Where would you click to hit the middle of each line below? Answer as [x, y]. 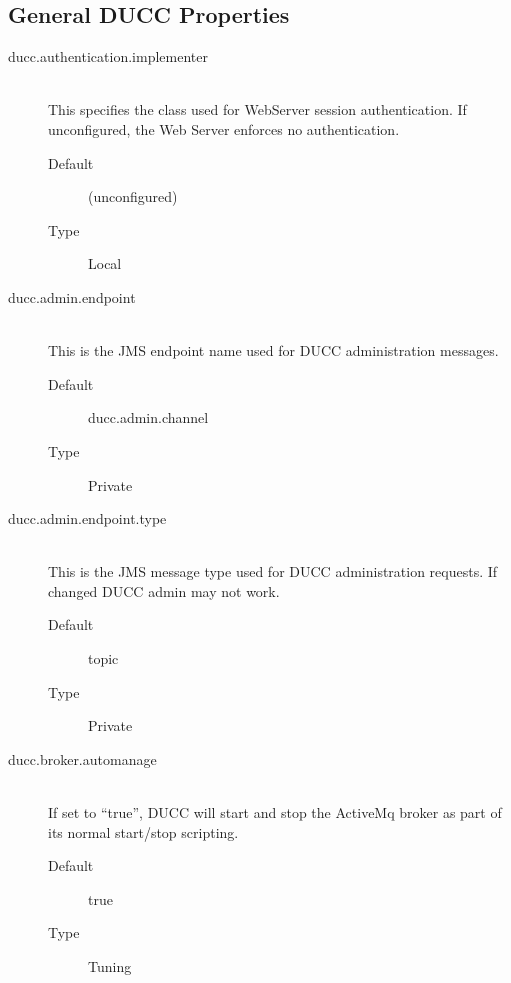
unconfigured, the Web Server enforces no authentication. [224, 128]
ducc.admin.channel [148, 417]
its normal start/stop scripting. [143, 831]
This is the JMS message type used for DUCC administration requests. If [273, 571]
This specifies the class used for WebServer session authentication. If [257, 109]
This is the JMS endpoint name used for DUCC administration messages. [273, 350]
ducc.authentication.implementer [108, 56]
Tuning [110, 966]
